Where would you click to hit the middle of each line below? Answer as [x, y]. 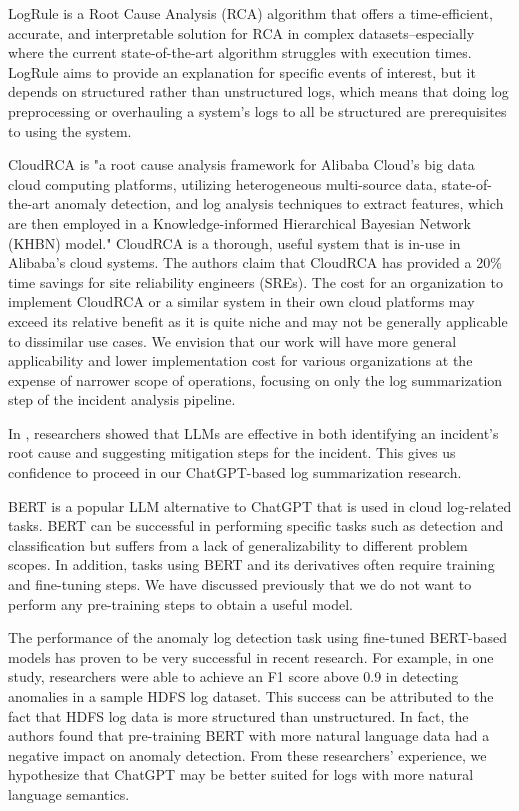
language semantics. [69, 793]
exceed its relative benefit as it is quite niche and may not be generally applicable [258, 320]
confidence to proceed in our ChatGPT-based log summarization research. [235, 472]
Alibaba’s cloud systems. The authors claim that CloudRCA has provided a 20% [255, 262]
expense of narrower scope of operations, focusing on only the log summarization [255, 379]
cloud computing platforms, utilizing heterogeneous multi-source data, [222, 183]
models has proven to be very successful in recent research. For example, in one [251, 656]
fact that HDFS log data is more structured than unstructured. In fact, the [238, 715]
